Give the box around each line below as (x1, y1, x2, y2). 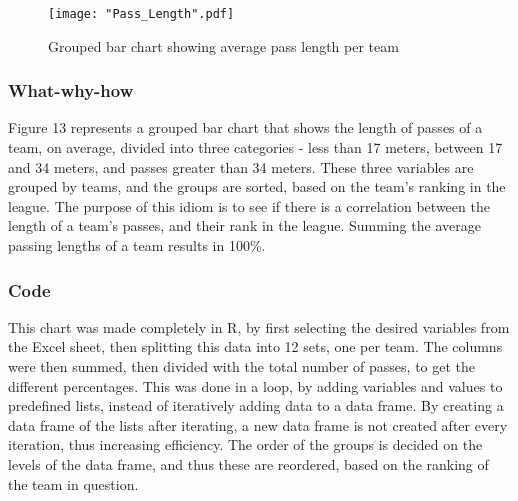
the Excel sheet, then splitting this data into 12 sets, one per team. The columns (8, 336, 503, 357)
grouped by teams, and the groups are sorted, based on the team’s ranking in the (8, 176, 506, 197)
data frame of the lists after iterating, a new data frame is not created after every (8, 414, 508, 435)
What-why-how (8, 78, 134, 103)
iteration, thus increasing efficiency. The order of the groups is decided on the (8, 434, 483, 455)
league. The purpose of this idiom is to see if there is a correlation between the (8, 195, 490, 216)
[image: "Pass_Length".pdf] (48, 7, 235, 21)
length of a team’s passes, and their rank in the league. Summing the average (8, 215, 481, 236)
